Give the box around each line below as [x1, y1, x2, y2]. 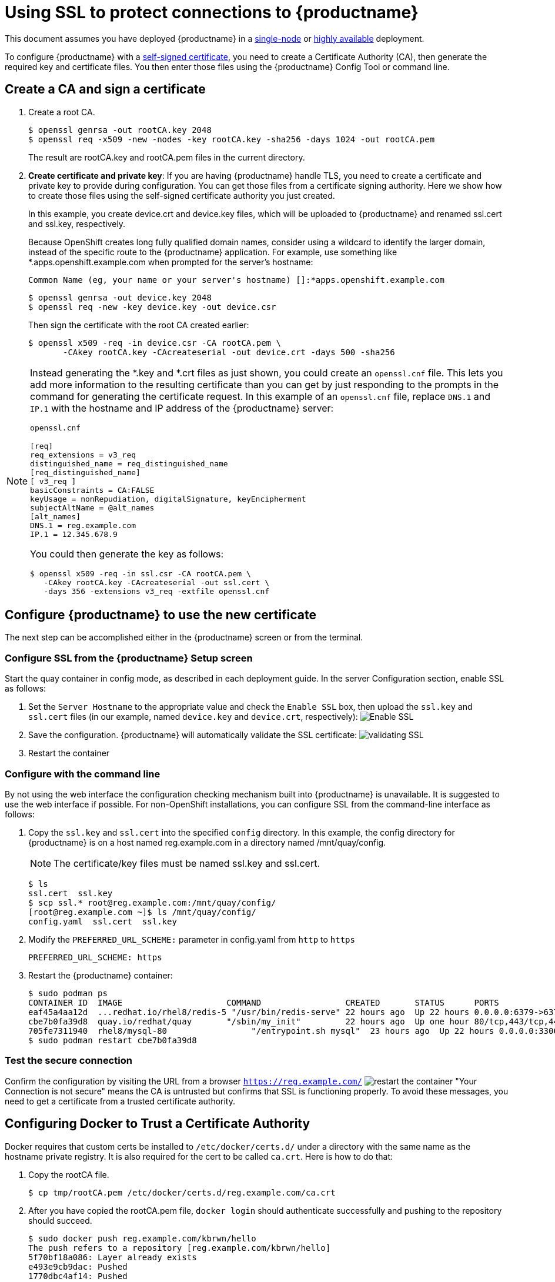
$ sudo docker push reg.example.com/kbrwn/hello [28, 1233, 256, 1243]
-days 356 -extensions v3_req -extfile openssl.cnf [44, 586, 270, 596]
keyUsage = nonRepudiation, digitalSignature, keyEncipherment [30, 494, 306, 503]
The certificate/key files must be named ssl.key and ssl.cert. [54, 857, 320, 869]
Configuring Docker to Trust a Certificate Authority [5, 1116, 310, 1131]
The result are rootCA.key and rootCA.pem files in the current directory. [28, 152, 305, 162]
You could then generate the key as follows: [30, 547, 224, 560]
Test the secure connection [5, 1054, 132, 1067]
